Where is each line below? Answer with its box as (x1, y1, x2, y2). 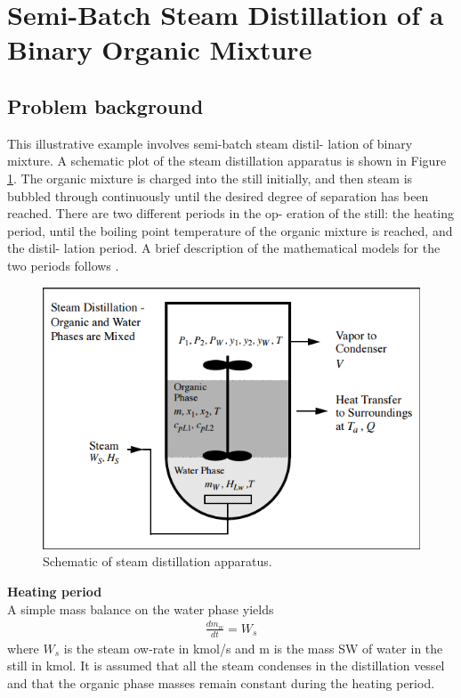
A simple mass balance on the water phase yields (7, 599, 274, 618)
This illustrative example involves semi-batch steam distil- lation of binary (7, 134, 413, 152)
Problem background (7, 92, 204, 119)
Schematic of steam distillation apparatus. (43, 552, 272, 571)
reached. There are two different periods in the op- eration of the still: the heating (7, 204, 455, 223)
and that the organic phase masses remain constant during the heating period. (7, 673, 435, 692)
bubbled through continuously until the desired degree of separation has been (7, 186, 429, 205)
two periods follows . (7, 256, 119, 274)
